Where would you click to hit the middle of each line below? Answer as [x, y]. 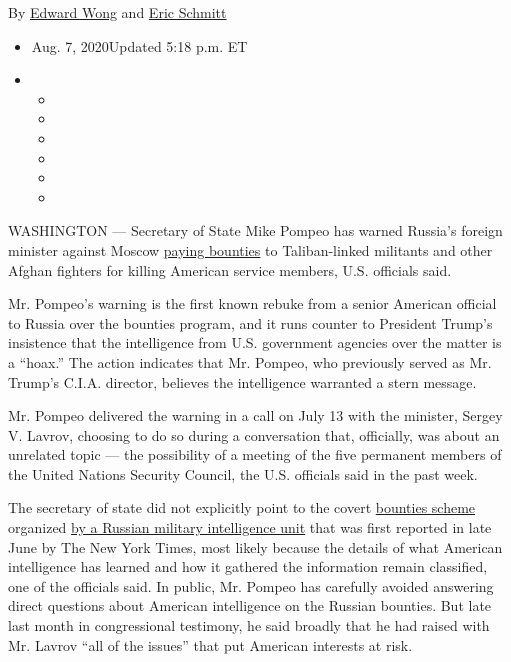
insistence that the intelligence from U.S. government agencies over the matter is [255, 342]
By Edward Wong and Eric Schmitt [117, 12]
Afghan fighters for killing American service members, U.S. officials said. [230, 269]
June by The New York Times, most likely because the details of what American [255, 546]
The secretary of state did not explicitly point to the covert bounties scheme [242, 507]
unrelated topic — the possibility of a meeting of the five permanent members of [255, 454]
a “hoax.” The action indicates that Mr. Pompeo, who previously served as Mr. [250, 361]
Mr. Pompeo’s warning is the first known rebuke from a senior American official [252, 303]
